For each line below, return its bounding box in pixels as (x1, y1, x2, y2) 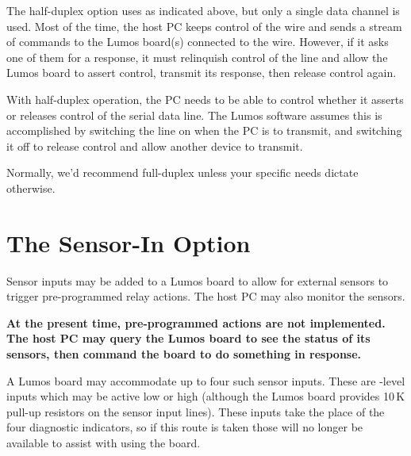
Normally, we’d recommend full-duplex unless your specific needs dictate (6, 164, 359, 181)
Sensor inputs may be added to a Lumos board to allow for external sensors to (6, 272, 389, 289)
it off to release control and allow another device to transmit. (6, 137, 303, 154)
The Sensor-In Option (6, 226, 251, 259)
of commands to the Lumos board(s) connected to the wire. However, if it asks (6, 33, 389, 50)
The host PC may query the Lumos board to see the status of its (6, 330, 371, 347)
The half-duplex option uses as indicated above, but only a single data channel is (6, 2, 400, 18)
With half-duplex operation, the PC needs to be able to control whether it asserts (6, 90, 404, 107)
